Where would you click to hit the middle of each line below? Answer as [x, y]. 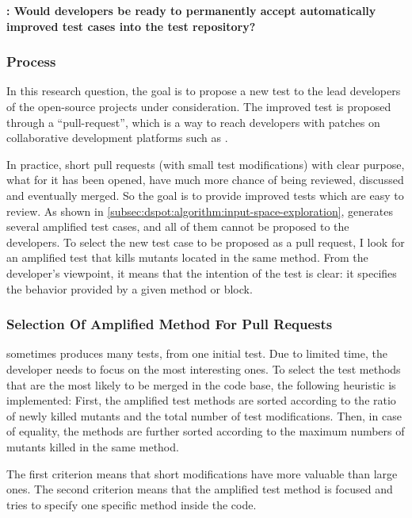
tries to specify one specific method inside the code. [132, 504]
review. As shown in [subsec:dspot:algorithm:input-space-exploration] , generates [200, 211]
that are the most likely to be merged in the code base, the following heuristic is [201, 384]
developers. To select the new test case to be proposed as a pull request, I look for [206, 242]
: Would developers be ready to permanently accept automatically [191, 10]
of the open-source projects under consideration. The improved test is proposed [199, 106]
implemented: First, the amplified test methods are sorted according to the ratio [201, 400]
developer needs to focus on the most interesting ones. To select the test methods [204, 368]
